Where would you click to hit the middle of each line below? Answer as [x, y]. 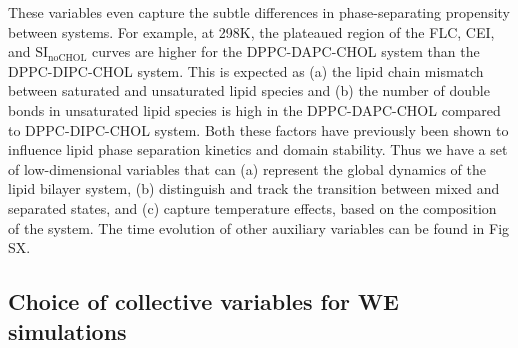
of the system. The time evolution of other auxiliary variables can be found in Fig [259, 227]
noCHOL [67, 57]
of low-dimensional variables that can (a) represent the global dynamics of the [247, 168]
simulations [67, 330]
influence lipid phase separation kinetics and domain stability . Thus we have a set [258, 149]
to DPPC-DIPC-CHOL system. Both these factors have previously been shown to [258, 129]
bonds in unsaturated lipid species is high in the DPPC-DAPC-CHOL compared [254, 109]
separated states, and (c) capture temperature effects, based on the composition [252, 207]
